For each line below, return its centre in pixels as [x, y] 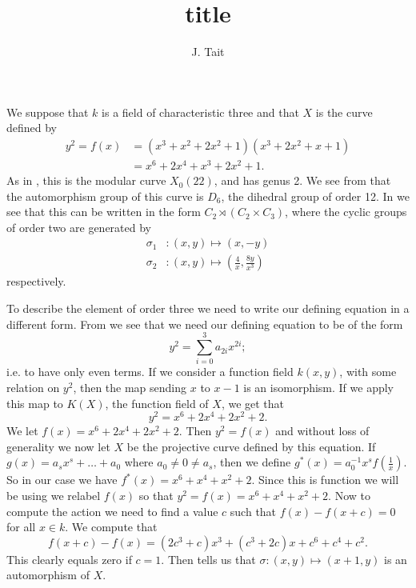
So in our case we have [62, 480]
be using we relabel [54, 496]
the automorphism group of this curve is [105, 196]
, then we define [252, 462]
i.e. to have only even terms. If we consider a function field [150, 372]
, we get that [253, 403]
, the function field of [157, 403]
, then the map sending [130, 387]
